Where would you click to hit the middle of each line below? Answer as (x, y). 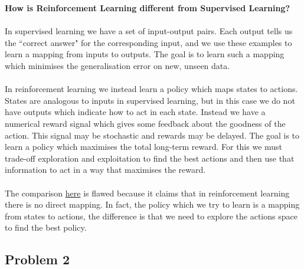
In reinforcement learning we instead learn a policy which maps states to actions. (151, 89)
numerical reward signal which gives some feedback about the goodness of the (145, 123)
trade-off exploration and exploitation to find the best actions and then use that (150, 158)
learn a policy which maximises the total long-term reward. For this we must (144, 147)
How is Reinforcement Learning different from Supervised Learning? (148, 8)
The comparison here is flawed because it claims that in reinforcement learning (147, 193)
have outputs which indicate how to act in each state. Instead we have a (135, 112)
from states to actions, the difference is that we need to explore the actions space (151, 216)
